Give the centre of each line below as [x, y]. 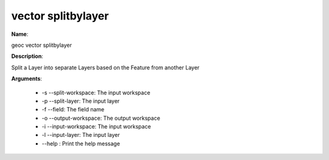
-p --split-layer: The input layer [81, 101]
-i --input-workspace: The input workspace [97, 127]
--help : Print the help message [81, 144]
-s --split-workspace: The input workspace [96, 92]
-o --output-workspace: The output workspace [101, 118]
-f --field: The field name [73, 110]
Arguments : [27, 78]
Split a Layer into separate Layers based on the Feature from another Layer [105, 68]
